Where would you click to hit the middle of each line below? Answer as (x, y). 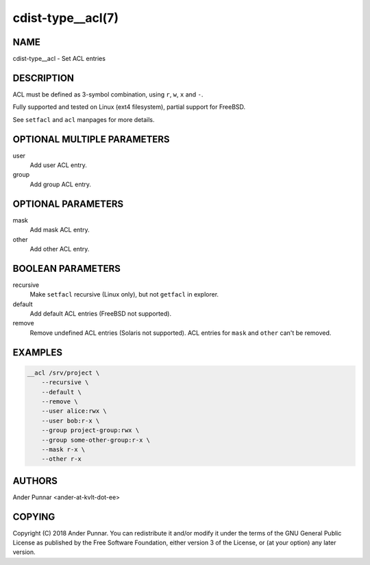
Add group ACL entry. (61, 184)
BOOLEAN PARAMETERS (67, 268)
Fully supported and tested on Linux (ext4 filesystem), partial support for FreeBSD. (129, 107)
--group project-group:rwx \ (90, 430)
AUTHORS (35, 480)
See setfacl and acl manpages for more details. (84, 119)
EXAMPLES (38, 352)
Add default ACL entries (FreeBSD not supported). (100, 313)
